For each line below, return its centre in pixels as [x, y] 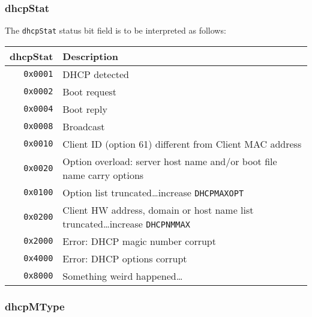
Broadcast [84, 126]
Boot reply [85, 109]
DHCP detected [96, 74]
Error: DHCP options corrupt [125, 258]
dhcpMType [35, 306]
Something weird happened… [123, 276]
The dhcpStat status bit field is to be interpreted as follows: [115, 30]
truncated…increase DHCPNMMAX [126, 223]
